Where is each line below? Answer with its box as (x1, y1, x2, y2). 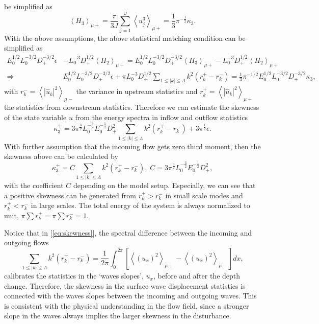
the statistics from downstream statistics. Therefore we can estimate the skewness (4, 102, 259, 112)
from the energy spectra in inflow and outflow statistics (75, 111, 248, 122)
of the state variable (4, 111, 67, 122)
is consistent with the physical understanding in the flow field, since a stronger (4, 300, 249, 311)
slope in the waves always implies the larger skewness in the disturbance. (4, 310, 231, 321)
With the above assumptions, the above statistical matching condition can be (4, 32, 246, 43)
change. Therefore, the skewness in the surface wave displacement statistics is (4, 280, 246, 291)
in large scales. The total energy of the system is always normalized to (31, 200, 250, 211)
